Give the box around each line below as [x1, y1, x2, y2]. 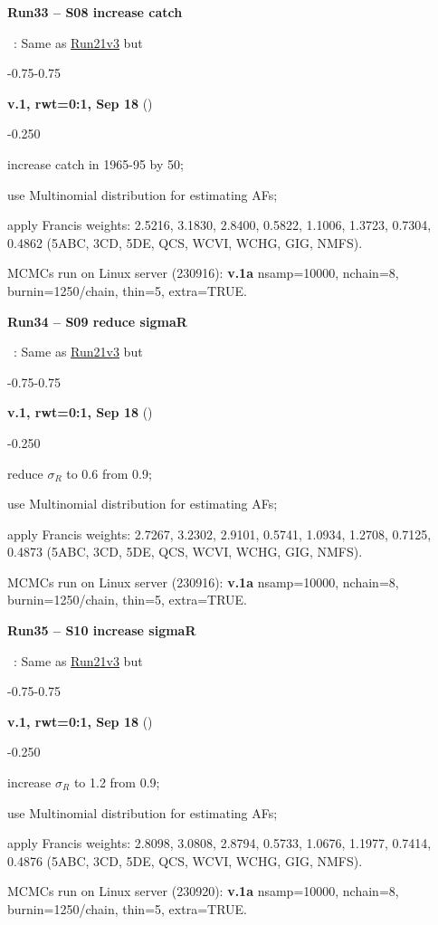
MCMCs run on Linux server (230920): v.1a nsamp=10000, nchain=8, [7, 882, 399, 901]
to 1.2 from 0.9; [73, 773, 160, 792]
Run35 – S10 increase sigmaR [7, 621, 196, 640]
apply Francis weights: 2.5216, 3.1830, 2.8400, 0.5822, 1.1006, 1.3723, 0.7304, [7, 215, 432, 234]
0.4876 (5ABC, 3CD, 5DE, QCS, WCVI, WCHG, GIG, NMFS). [7, 851, 363, 870]
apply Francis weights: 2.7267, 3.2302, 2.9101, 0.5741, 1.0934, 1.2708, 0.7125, [7, 524, 432, 543]
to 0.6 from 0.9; [66, 463, 152, 482]
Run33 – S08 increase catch [7, 3, 183, 21]
